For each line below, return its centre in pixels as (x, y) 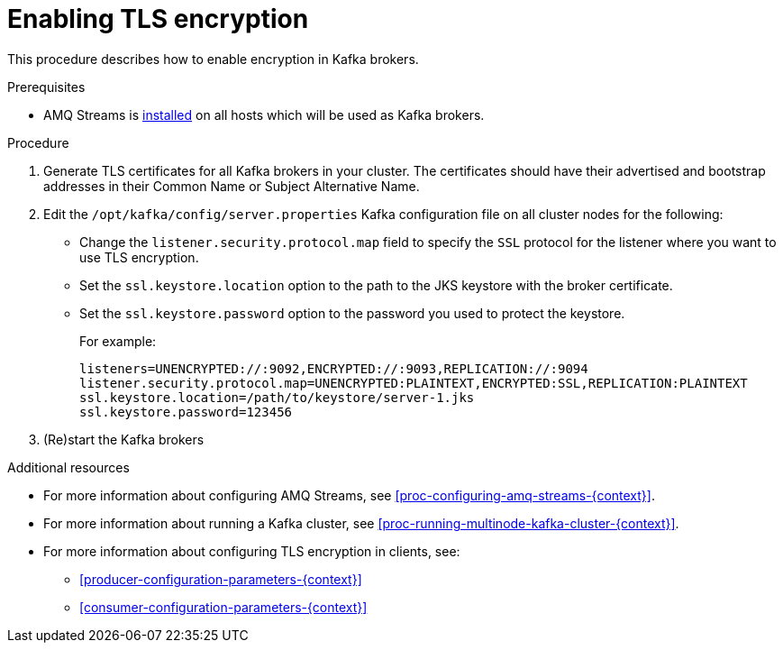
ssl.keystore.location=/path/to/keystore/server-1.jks (277, 397)
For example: (118, 341)
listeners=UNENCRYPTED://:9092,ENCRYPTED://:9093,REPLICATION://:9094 (334, 368)
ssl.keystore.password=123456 (186, 412)
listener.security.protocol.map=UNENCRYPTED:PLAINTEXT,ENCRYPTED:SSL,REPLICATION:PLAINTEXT (414, 383)
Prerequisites (46, 87)
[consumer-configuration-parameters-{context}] (223, 607)
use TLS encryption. (139, 257)
